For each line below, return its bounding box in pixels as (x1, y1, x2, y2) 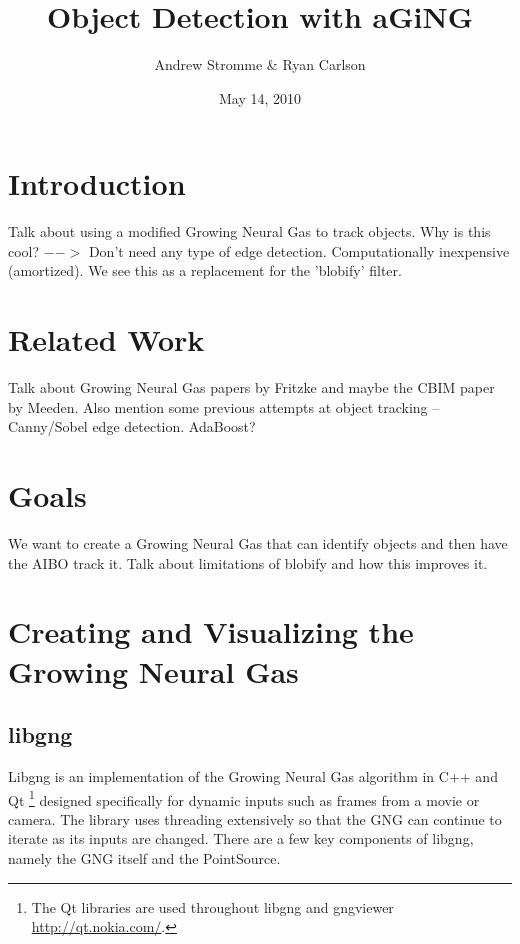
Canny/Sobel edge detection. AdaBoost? (8, 416, 256, 437)
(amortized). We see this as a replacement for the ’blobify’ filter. (8, 260, 402, 281)
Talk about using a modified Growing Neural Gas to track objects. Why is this (8, 221, 491, 242)
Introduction (8, 163, 186, 204)
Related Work (8, 319, 205, 360)
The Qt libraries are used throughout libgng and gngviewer (31, 896, 394, 917)
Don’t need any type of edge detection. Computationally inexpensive (88, 240, 510, 261)
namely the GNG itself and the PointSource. (8, 848, 281, 869)
